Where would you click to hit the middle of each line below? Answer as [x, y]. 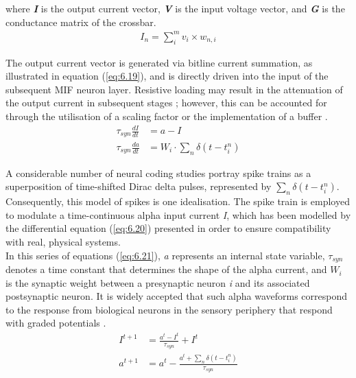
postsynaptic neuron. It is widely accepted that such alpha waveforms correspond [177, 296]
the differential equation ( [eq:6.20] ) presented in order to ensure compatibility [168, 228]
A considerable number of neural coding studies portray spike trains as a [158, 173]
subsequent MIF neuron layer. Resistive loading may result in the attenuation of [174, 89]
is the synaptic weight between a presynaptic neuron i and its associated [158, 282]
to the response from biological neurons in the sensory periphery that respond [169, 309]
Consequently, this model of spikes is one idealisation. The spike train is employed [178, 201]
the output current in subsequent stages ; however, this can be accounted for [166, 103]
